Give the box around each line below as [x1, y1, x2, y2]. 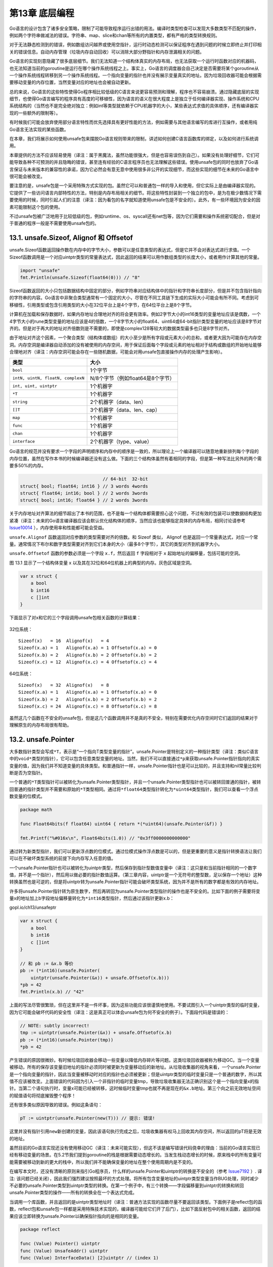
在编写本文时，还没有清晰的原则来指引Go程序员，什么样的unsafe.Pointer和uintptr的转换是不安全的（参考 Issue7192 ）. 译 [9, 1168, 262, 1174]
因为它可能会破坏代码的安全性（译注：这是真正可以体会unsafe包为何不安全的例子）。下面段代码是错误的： [9, 1009, 230, 1015]
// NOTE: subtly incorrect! [20, 1023, 89, 1028]
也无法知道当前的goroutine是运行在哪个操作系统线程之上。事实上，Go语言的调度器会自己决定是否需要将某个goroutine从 [9, 65, 259, 71]
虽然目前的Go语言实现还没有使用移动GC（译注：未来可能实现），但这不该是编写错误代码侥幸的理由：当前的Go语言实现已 [9, 1144, 260, 1150]
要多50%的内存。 [9, 463, 46, 469]
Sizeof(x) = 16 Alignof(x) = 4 [18, 638, 109, 644]
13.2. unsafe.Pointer [9, 735, 74, 743]
